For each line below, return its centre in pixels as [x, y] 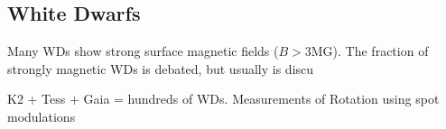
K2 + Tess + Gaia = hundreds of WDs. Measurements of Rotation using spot [223, 99]
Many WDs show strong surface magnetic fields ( [143, 51]
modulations [42, 116]
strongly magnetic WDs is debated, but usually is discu [161, 68]
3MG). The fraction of [367, 51]
